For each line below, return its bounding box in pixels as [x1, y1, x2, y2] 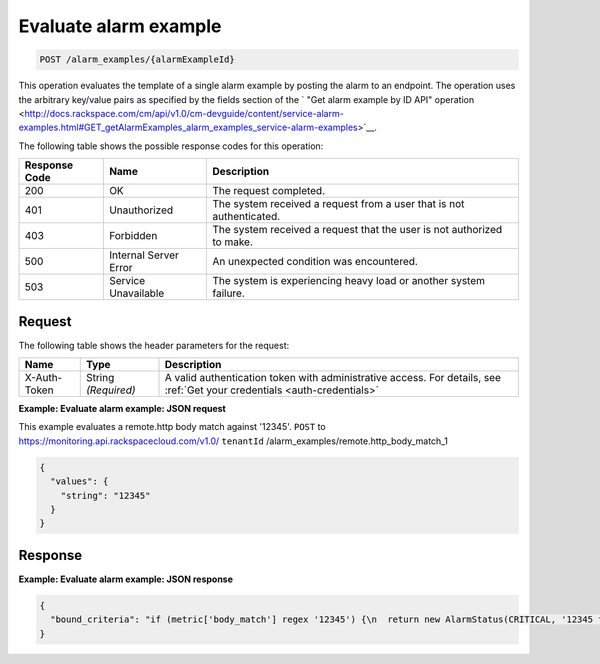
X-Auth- [24, 370, 63, 384]
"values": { [50, 476, 109, 487]
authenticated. [211, 210, 281, 224]
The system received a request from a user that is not [211, 197, 465, 211]
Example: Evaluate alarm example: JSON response [18, 573, 234, 585]
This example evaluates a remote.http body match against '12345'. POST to [18, 421, 326, 433]
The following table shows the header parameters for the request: [18, 339, 290, 351]
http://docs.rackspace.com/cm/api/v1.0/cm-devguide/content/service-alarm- [24, 107, 344, 119]
